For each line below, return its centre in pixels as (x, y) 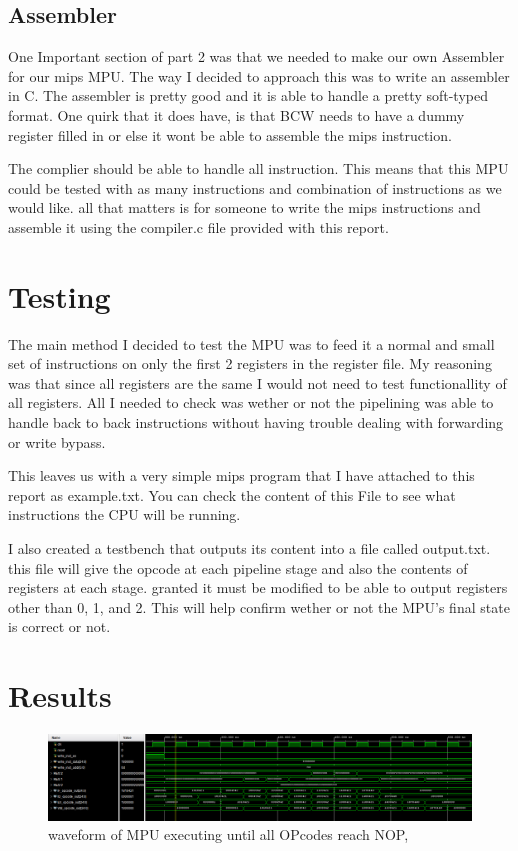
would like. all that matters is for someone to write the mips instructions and (244, 207)
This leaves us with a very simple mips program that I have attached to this (241, 475)
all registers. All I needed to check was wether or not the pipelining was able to (251, 402)
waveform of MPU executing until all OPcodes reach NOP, (228, 834)
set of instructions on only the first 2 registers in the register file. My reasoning (250, 363)
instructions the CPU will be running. (124, 514)
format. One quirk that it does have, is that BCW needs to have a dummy (236, 114)
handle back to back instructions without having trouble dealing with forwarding (256, 422)
